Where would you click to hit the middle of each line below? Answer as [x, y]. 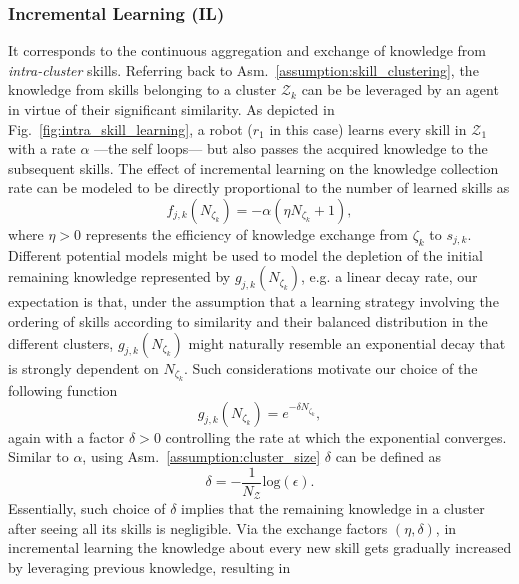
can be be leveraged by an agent [400, 89]
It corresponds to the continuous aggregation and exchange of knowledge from [247, 50]
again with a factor [66, 436]
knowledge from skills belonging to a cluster [142, 89]
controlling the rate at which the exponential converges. [336, 436]
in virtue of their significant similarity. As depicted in [171, 109]
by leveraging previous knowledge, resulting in [149, 567]
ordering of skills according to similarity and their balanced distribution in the [248, 320]
